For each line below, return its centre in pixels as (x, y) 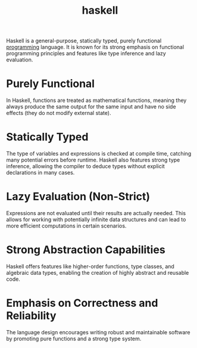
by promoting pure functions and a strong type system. (74, 338)
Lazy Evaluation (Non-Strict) (78, 197)
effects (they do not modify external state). (59, 113)
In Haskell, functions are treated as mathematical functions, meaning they (96, 100)
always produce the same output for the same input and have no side (91, 107)
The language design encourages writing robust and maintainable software (98, 332)
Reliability (31, 316)
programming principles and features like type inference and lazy (86, 54)
